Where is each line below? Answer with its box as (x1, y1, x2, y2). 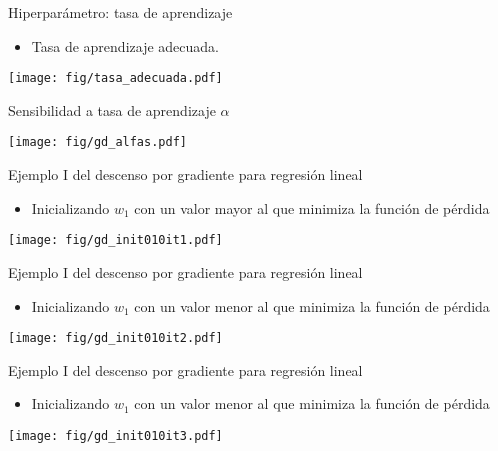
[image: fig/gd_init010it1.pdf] (8, 233, 223, 248)
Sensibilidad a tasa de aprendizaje (8, 99, 216, 120)
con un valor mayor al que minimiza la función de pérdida (134, 197, 490, 218)
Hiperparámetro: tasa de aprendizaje (8, 2, 233, 22)
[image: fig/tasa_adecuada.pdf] (8, 71, 223, 86)
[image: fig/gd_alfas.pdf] (8, 135, 187, 150)
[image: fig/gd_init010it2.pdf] (8, 331, 223, 346)
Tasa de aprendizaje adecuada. (31, 35, 219, 56)
